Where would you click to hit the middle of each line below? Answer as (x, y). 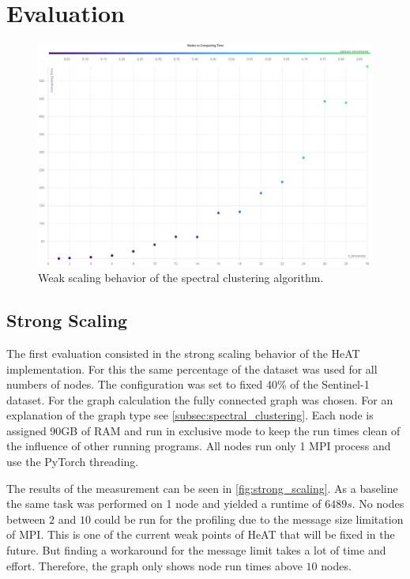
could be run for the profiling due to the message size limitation (249, 519)
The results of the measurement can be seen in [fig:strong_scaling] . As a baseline (202, 488)
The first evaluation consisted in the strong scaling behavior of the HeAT (183, 353)
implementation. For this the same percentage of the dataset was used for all (192, 368)
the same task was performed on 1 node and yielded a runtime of (164, 504)
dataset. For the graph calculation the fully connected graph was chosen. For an (200, 399)
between (26, 519)
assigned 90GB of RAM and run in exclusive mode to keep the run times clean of (203, 430)
